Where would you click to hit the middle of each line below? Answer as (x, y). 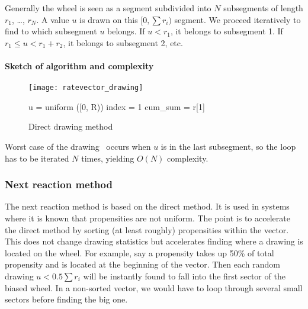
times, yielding (108, 158)
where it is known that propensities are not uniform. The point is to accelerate (147, 218)
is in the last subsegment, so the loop (228, 147)
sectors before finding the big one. (66, 299)
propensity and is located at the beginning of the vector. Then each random (143, 264)
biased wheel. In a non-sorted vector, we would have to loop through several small (154, 287)
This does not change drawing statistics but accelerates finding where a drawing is (154, 241)
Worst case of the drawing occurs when (78, 147)
